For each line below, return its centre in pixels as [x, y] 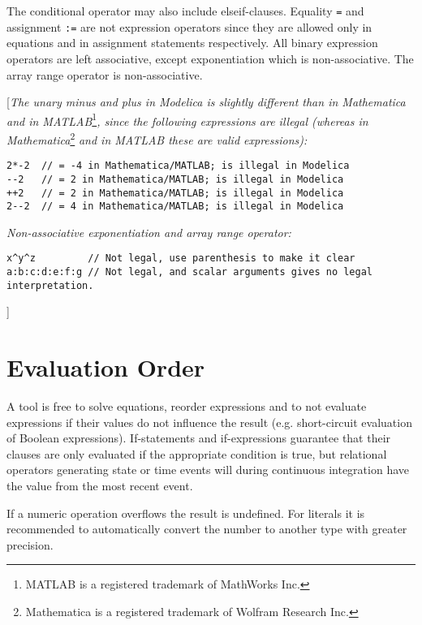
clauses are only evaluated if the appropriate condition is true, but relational [197, 453]
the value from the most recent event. [100, 486]
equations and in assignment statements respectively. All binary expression [192, 43]
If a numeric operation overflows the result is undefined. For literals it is [186, 513]
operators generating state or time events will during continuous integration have [208, 470]
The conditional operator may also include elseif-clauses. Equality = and [185, 11]
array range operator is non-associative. [105, 74]
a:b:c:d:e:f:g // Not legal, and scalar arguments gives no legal [190, 272]
